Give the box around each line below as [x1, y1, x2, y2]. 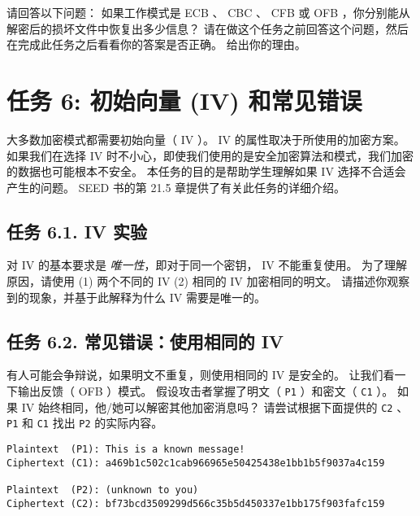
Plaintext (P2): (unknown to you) [6, 484, 199, 496]
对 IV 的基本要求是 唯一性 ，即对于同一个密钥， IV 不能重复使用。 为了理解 [6, 256, 408, 273]
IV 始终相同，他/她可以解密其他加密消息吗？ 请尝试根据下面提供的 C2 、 [21, 398, 409, 415]
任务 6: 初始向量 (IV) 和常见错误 [6, 83, 362, 116]
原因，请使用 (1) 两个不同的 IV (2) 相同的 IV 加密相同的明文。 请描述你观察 [6, 273, 410, 290]
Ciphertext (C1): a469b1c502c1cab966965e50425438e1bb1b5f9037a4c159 [6, 457, 385, 469]
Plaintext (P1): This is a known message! [6, 444, 245, 456]
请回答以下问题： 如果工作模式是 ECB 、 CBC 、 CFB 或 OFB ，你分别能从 [6, 4, 410, 20]
